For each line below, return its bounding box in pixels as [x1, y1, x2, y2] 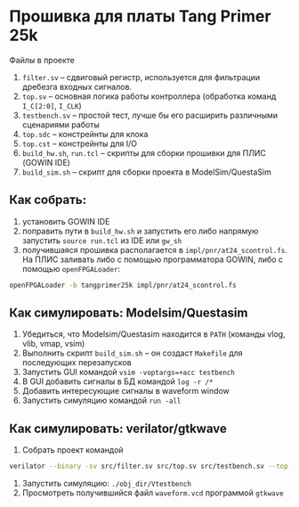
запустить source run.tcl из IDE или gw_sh [21, 234, 182, 246]
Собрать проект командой [21, 445, 124, 455]
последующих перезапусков [21, 357, 132, 368]
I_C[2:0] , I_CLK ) [21, 100, 82, 110]
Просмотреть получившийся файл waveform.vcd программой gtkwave [21, 487, 284, 498]
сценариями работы [21, 119, 101, 130]
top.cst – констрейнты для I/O [21, 138, 138, 149]
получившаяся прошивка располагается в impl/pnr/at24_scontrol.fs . [21, 244, 287, 255]
